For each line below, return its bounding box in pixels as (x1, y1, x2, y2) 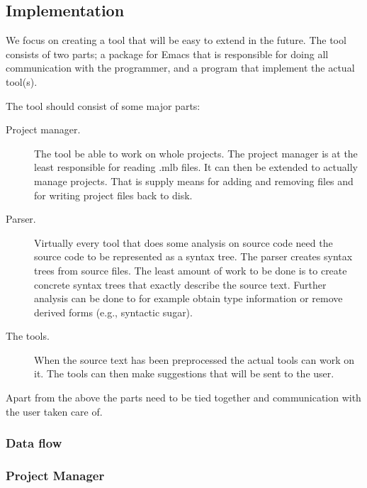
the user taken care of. (6, 404, 103, 418)
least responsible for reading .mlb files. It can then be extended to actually (34, 160, 358, 174)
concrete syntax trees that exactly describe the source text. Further (34, 277, 327, 292)
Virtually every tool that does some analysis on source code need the (34, 235, 333, 250)
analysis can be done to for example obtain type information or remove (34, 291, 343, 306)
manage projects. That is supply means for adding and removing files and (34, 173, 354, 188)
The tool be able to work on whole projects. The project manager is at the (34, 145, 358, 160)
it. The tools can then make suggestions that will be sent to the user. (34, 366, 334, 381)
